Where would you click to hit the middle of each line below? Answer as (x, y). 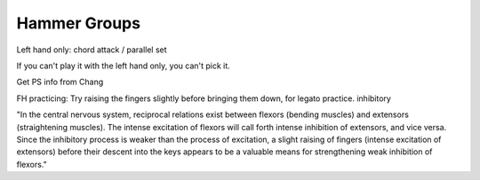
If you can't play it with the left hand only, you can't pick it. (123, 66)
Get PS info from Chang (60, 82)
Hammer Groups (79, 23)
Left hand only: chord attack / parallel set (92, 50)
